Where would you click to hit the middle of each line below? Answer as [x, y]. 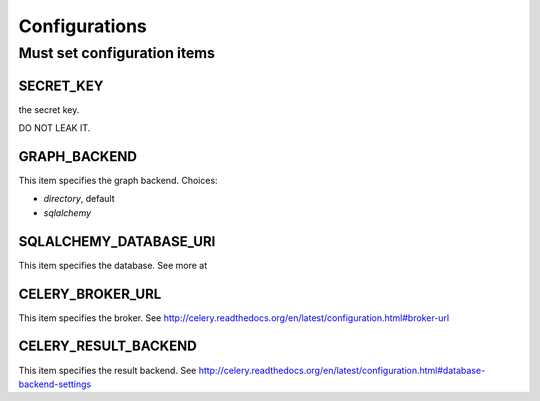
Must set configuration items [116, 53]
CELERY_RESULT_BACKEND [107, 346]
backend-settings [55, 384]
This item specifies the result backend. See [107, 370]
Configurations [82, 26]
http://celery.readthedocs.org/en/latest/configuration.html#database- [342, 370]
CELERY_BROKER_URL [90, 293]
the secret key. [49, 109]
